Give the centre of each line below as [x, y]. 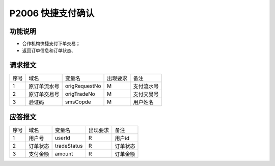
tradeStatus [69, 146]
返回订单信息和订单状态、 [49, 50]
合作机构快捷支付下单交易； [51, 44]
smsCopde [78, 102]
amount [64, 154]
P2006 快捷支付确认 [52, 13]
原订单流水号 [44, 87]
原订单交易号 [44, 94]
